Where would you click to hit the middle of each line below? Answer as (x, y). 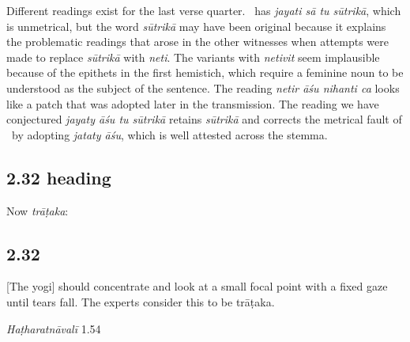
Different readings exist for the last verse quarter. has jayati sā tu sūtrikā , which (204, 10)
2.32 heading (59, 177)
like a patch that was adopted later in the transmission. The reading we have (193, 103)
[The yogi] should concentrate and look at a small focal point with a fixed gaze (197, 286)
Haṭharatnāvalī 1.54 (54, 328)
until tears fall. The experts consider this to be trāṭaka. (141, 301)
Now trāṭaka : (38, 210)
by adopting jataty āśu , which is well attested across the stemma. (169, 134)
